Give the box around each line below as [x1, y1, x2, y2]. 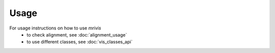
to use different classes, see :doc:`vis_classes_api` [26, 39, 133, 45]
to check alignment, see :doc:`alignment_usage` [26, 31, 127, 37]
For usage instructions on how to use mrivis [9, 25, 101, 31]
